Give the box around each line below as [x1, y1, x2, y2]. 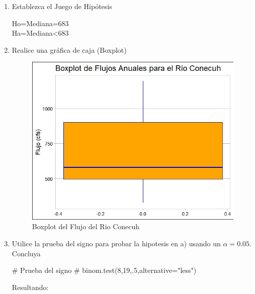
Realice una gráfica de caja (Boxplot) [12, 44, 127, 55]
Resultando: [12, 281, 49, 292]
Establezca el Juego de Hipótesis [12, 1, 112, 11]
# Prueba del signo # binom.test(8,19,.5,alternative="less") [12, 265, 197, 275]
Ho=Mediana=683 [12, 18, 69, 28]
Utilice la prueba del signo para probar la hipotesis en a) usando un [12, 238, 221, 248]
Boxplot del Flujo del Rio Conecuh [32, 221, 140, 232]
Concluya [12, 248, 41, 258]
